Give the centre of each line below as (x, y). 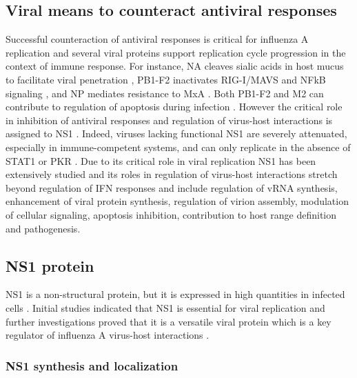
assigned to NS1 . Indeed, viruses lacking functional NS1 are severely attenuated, (176, 133)
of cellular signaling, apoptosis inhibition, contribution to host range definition (171, 214)
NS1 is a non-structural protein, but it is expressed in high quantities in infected (175, 294)
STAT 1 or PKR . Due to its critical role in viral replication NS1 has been (161, 160)
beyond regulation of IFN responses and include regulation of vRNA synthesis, (172, 187)
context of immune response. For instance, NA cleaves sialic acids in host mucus (175, 66)
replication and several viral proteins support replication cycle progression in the (176, 52)
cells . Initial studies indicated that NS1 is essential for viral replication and (165, 307)
